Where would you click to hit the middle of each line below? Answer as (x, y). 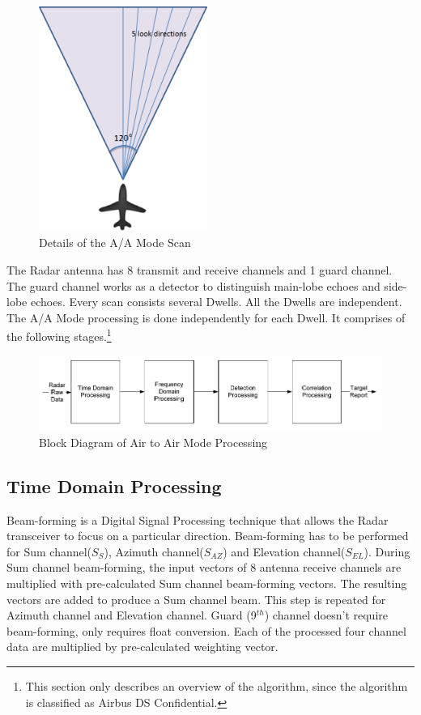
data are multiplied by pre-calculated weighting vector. (142, 647)
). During (387, 551)
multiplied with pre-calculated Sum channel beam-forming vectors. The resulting (207, 583)
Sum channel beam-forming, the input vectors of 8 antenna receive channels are (204, 567)
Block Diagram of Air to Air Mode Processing (153, 442)
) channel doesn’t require (326, 615)
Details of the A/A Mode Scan (115, 243)
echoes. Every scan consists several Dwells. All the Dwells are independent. (216, 302)
